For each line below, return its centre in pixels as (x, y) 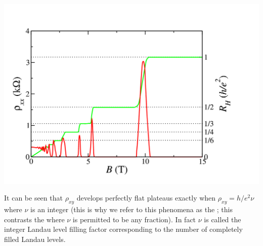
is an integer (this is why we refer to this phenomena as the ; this (131, 209)
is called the (223, 219)
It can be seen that (33, 198)
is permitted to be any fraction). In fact (134, 219)
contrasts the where (34, 219)
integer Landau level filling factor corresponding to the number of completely (123, 229)
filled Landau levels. (35, 239)
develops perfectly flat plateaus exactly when (146, 198)
